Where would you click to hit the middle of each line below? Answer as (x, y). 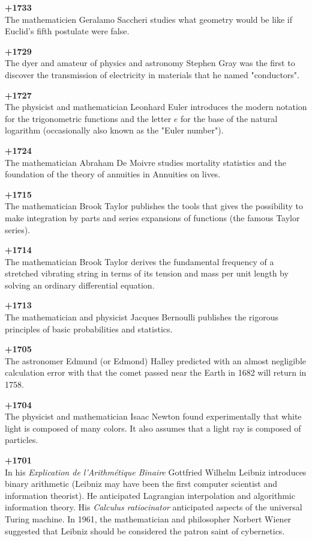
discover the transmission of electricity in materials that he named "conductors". (152, 74)
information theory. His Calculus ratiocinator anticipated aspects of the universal (154, 507)
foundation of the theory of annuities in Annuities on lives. (113, 174)
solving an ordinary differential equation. (80, 285)
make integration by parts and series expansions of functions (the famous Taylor (152, 217)
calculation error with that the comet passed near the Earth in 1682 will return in (156, 372)
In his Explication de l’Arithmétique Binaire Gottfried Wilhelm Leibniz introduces (156, 472)
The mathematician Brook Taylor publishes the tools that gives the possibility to (154, 206)
